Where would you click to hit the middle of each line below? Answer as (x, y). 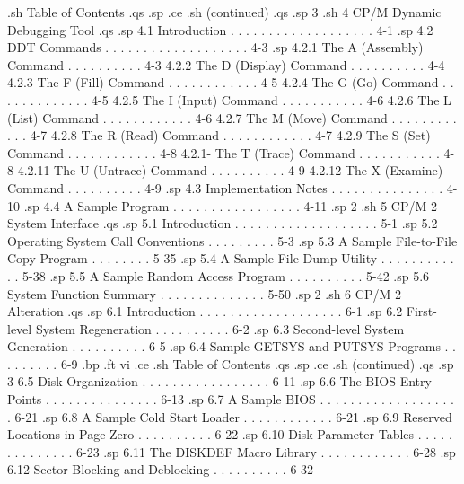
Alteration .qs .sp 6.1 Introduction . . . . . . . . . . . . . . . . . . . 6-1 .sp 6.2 (205, 311)
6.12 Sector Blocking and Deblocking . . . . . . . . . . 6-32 (161, 469)
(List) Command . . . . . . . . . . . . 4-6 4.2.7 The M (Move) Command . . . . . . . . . (232, 117)
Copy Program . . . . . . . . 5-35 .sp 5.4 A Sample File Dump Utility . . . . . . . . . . (231, 258)
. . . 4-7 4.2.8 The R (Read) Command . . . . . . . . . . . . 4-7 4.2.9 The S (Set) (219, 135)
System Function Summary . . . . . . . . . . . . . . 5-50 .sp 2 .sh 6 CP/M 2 (204, 293)
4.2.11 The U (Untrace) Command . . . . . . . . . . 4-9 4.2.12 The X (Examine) (230, 170)
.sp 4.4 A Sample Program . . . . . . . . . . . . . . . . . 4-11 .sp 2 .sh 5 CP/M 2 (230, 205)
